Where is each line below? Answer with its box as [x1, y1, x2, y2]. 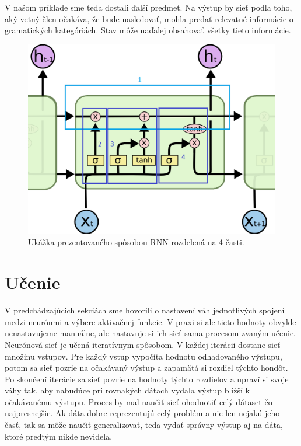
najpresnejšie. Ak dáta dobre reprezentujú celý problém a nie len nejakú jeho [5, 407, 280, 419]
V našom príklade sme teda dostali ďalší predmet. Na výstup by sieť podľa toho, [5, 1, 292, 13]
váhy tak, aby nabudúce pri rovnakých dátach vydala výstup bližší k [5, 384, 250, 396]
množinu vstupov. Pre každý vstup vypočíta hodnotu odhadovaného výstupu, [5, 350, 282, 362]
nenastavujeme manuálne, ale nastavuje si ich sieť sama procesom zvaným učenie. [5, 327, 296, 339]
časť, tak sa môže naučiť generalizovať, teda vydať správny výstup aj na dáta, [5, 419, 283, 431]
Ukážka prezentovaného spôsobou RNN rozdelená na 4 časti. [28, 236, 244, 248]
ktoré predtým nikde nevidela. [5, 430, 113, 442]
